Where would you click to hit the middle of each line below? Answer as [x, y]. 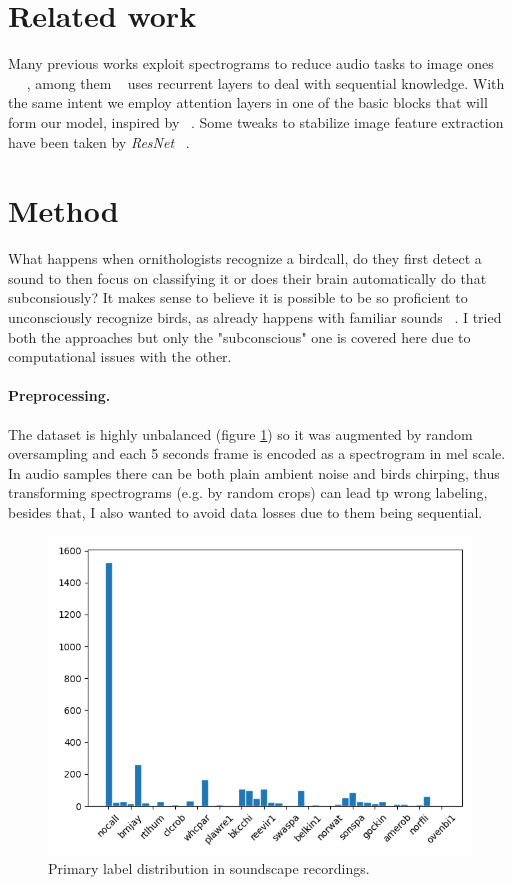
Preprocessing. [59, 395]
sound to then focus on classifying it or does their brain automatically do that [247, 277]
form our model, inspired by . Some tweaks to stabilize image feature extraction [256, 121]
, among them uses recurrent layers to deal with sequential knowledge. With [265, 82]
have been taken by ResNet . [99, 141]
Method [63, 210]
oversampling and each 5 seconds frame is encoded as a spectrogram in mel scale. [257, 453]
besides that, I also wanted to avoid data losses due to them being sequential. [245, 511]
